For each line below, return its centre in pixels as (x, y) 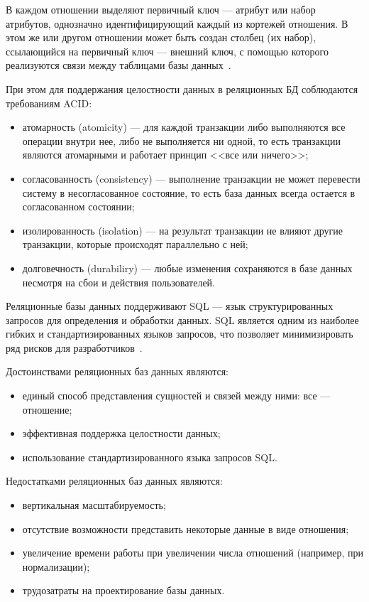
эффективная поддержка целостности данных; (121, 433)
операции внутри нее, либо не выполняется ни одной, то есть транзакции (182, 140)
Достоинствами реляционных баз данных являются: (117, 371)
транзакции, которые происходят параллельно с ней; (135, 244)
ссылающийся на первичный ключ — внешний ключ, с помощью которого (167, 51)
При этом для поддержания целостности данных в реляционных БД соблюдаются (182, 88)
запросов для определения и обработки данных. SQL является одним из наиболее (182, 319)
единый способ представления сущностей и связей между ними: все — (176, 396)
